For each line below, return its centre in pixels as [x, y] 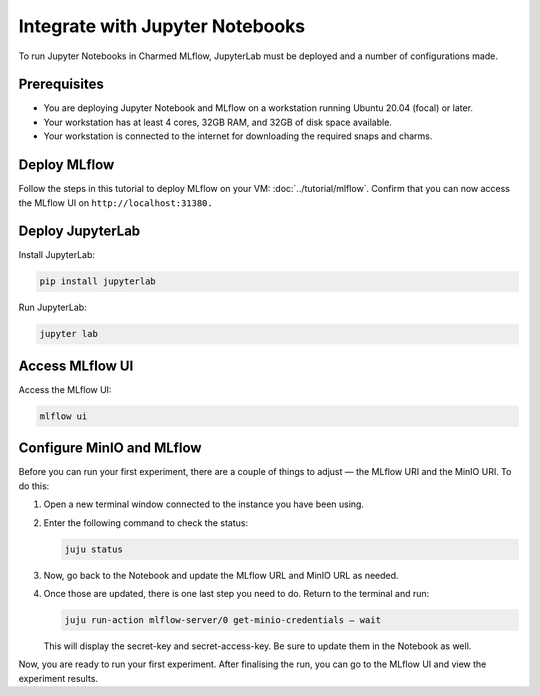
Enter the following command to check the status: [146, 522]
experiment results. [58, 678]
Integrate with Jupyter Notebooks [162, 26]
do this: [34, 486]
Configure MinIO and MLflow [110, 448]
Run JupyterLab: [52, 307]
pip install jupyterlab [98, 281]
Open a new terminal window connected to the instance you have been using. [204, 504]
